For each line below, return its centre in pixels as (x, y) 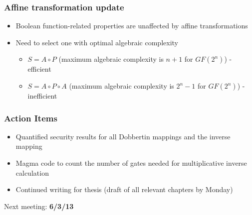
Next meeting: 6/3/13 (39, 206)
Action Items (31, 118)
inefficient (42, 96)
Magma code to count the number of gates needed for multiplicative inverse (131, 163)
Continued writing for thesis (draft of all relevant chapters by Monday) (124, 189)
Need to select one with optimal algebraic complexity (97, 42)
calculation (32, 172)
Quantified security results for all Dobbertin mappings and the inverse (123, 136)
